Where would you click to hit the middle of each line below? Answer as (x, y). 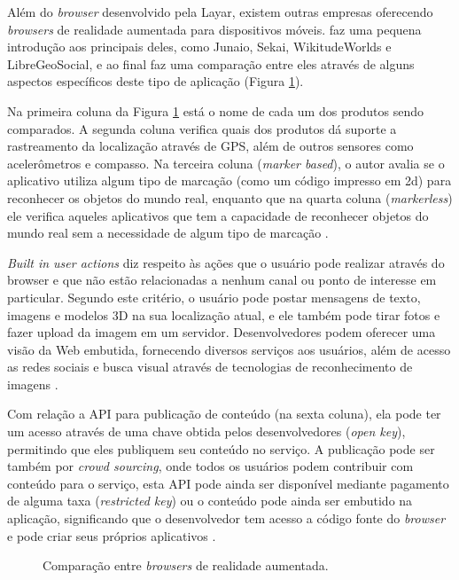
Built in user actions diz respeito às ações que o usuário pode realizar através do (226, 262)
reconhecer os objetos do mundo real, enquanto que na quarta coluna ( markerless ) (230, 197)
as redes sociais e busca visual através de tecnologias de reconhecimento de (210, 367)
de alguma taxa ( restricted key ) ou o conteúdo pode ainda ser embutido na (210, 501)
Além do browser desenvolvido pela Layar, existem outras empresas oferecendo (220, 12)
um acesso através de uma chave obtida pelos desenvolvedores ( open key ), (206, 431)
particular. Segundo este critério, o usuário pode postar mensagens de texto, (214, 297)
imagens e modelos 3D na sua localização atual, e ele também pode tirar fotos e (224, 314)
